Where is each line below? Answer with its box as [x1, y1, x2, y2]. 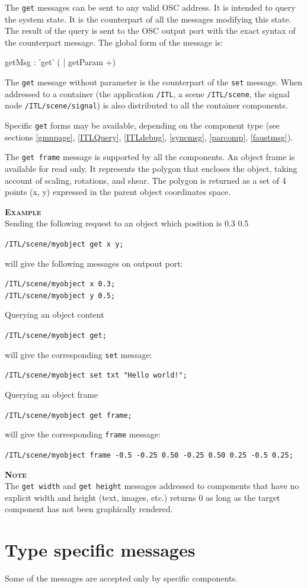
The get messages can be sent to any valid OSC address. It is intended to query [5, 1, 296, 13]
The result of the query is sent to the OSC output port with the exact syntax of [5, 24, 296, 37]
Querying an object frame [5, 388, 98, 400]
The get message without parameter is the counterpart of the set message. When [5, 76, 302, 88]
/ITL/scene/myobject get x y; [5, 239, 124, 248]
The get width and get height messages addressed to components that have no [5, 480, 299, 492]
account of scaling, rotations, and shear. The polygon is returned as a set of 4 [5, 174, 286, 186]
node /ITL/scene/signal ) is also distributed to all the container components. [5, 99, 288, 111]
